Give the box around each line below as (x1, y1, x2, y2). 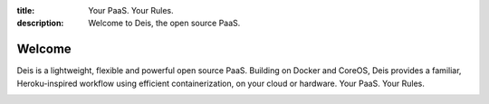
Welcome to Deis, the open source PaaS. (88, 18, 241, 29)
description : (16, 18, 64, 29)
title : (16, 5, 35, 15)
